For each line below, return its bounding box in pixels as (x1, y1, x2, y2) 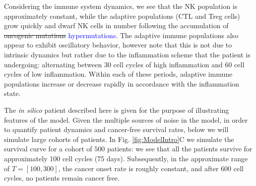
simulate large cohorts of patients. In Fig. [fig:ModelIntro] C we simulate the (4, 134, 234, 144)
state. (4, 88, 21, 98)
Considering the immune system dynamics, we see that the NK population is (4, 1, 238, 11)
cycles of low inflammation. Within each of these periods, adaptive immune (4, 69, 233, 79)
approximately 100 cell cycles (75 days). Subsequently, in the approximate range (4, 153, 248, 163)
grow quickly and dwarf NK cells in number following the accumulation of (4, 20, 229, 31)
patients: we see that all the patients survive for (107, 143, 253, 154)
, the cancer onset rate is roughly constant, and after (58, 163, 219, 173)
